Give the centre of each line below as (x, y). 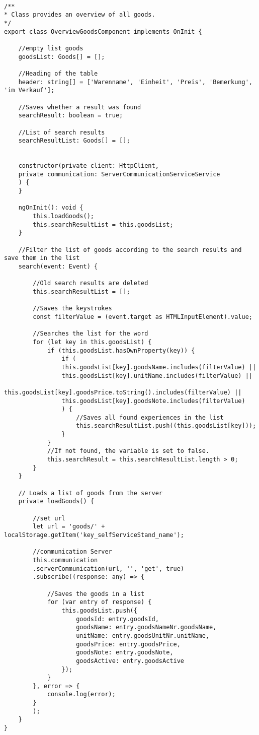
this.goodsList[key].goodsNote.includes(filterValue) (153, 401)
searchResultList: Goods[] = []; (74, 141)
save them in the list (42, 258)
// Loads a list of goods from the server (90, 493)
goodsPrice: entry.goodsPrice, (128, 644)
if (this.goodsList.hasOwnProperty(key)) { (121, 350)
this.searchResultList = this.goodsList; (103, 224)
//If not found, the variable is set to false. (128, 451)
